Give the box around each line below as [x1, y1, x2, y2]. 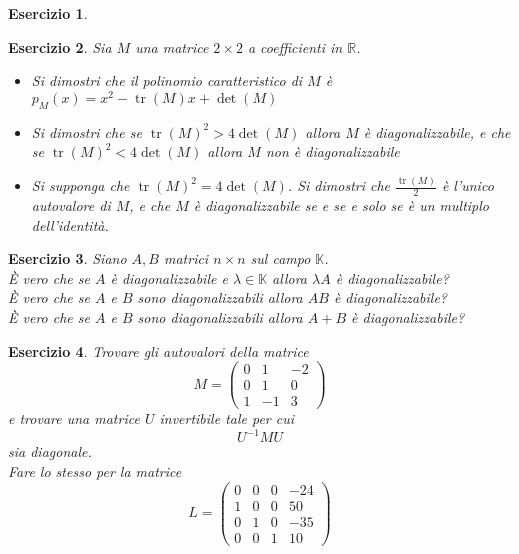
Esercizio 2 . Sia [8, 36, 112, 57]
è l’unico [441, 175, 494, 196]
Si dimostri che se [31, 121, 142, 142]
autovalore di [31, 194, 111, 215]
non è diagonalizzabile [265, 141, 400, 162]
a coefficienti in [247, 36, 343, 57]
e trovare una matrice [8, 408, 140, 429]
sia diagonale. [8, 441, 92, 462]
